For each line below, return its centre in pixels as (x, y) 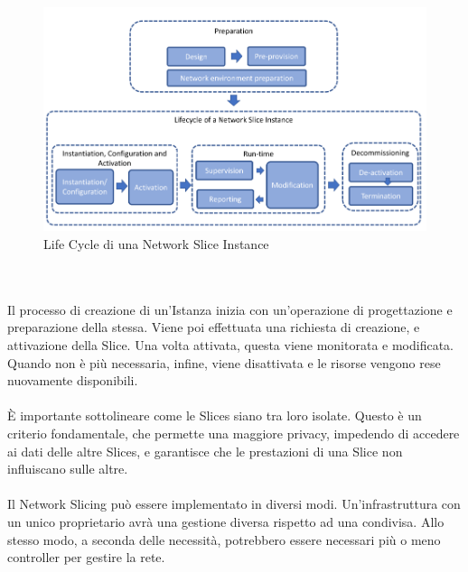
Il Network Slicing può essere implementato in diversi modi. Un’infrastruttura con (234, 504)
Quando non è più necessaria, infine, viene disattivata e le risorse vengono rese (224, 362)
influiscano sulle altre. (68, 469)
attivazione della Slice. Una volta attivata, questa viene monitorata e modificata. (231, 345)
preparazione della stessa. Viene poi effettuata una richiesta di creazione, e (214, 327)
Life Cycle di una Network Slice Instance (156, 244)
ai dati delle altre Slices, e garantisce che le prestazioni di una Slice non (205, 451)
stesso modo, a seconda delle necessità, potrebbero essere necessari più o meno (224, 539)
